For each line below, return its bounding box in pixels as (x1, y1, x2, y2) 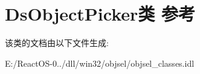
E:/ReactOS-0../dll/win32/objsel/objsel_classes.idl (5, 56, 195, 69)
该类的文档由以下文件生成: (5, 36, 109, 49)
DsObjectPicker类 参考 (5, 1, 196, 26)
